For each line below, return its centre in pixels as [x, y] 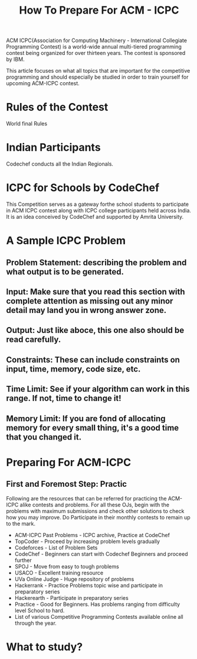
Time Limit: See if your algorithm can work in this [98, 389]
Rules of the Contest [57, 107]
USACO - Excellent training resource [59, 573]
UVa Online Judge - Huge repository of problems [74, 579]
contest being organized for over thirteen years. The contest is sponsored [96, 53]
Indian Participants [54, 148]
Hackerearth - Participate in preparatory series [71, 597]
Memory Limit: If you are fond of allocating [86, 419]
